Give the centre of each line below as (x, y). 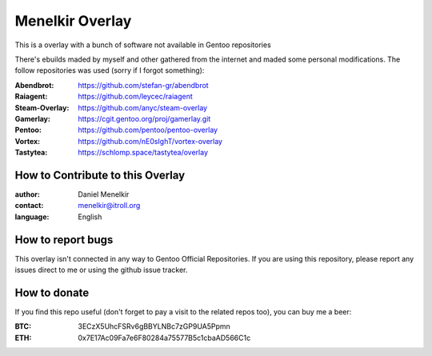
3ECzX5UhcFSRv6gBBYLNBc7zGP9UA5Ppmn (154, 326)
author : (27, 194)
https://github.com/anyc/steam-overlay (143, 107)
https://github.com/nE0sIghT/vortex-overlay (150, 141)
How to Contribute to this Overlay (100, 175)
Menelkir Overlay (73, 21)
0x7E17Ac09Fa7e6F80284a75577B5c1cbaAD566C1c (164, 338)
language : (32, 217)
